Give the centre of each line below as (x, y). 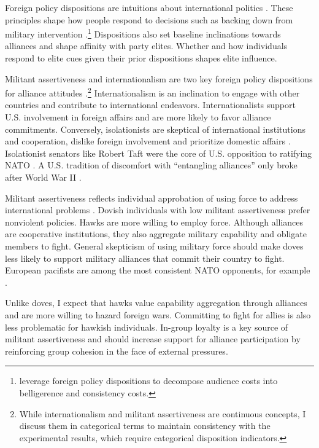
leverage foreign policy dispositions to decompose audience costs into (148, 381)
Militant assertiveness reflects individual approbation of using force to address (152, 198)
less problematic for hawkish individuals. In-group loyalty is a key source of (147, 327)
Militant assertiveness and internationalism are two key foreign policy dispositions (159, 78)
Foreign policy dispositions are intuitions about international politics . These (149, 7)
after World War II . (43, 177)
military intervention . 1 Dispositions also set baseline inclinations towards (143, 33)
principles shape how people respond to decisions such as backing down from (149, 19)
